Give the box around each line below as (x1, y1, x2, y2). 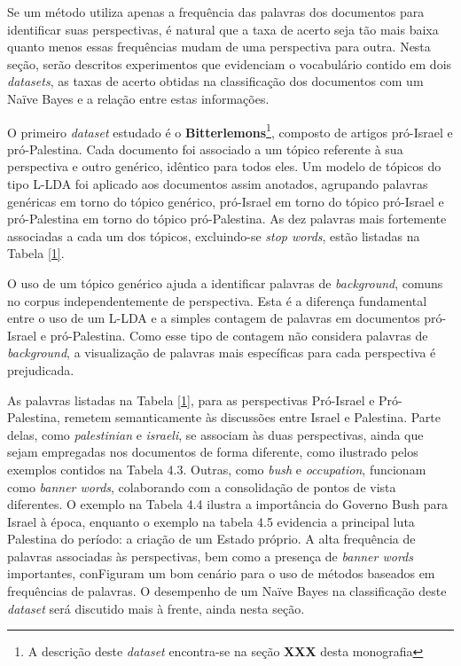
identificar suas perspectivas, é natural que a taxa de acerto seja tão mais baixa (7, 20, 439, 38)
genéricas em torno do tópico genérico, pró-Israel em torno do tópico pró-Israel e (7, 192, 444, 210)
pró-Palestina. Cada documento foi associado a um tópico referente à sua (7, 139, 403, 158)
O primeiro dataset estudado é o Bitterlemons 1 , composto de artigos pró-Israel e (7, 120, 453, 141)
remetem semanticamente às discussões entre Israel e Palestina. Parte (64, 408, 441, 427)
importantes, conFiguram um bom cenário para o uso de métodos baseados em (7, 564, 435, 583)
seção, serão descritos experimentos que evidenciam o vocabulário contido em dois (7, 54, 452, 73)
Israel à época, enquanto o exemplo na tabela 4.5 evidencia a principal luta (7, 512, 415, 530)
